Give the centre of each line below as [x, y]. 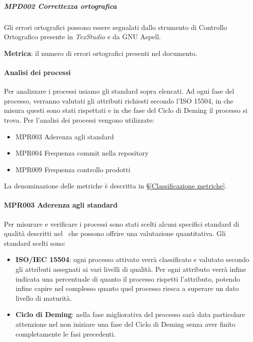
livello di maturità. [44, 298]
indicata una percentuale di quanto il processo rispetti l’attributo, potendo [128, 278]
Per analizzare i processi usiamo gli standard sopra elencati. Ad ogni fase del [119, 91]
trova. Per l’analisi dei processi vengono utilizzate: [79, 119]
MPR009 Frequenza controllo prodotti [73, 169]
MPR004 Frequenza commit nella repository [82, 153]
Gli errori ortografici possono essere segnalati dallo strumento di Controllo [115, 27]
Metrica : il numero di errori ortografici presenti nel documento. [101, 53]
